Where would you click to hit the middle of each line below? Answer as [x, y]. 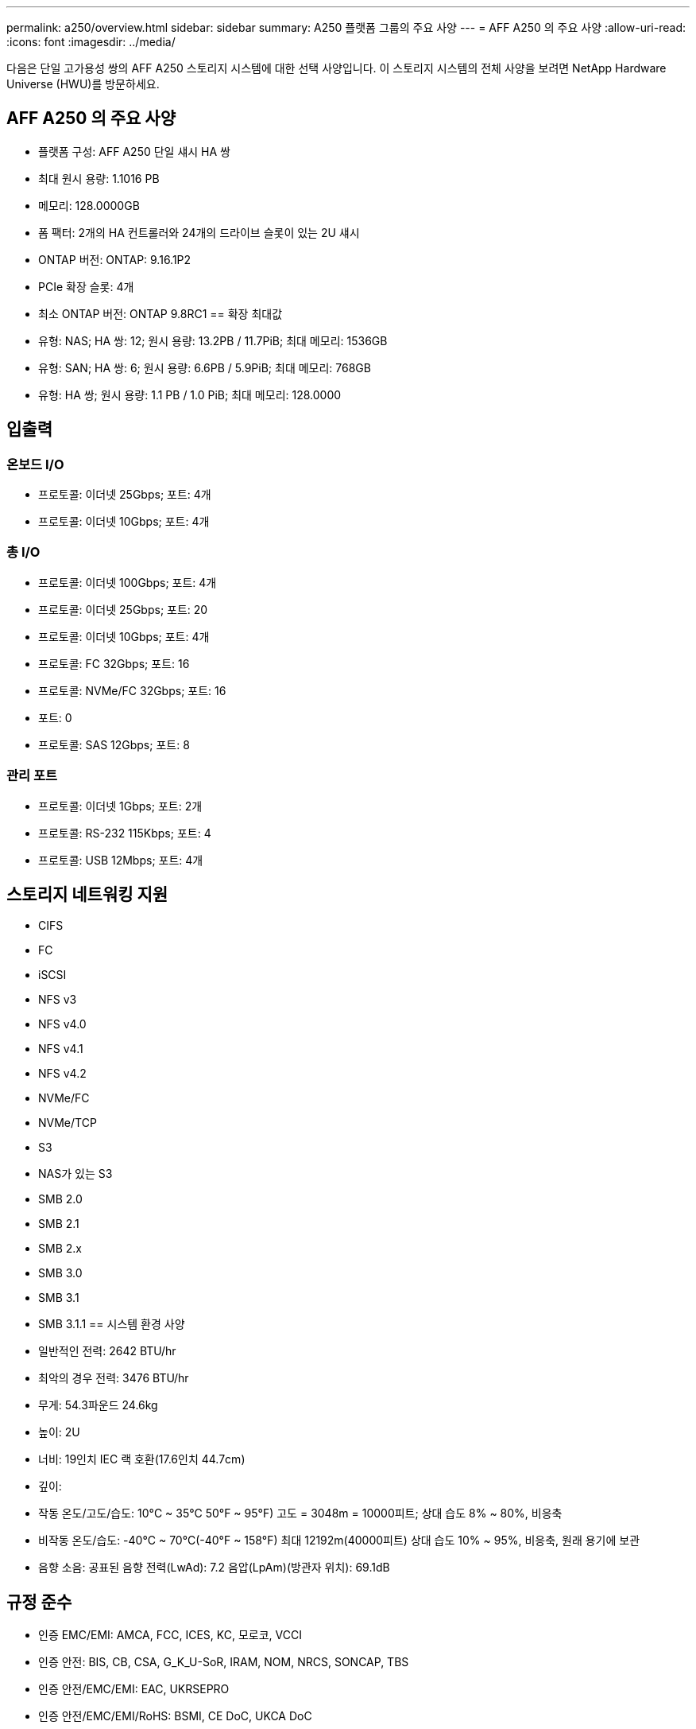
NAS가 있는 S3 [75, 1174]
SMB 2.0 [60, 1199]
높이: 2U [59, 1432]
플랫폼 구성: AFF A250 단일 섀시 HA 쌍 [134, 151]
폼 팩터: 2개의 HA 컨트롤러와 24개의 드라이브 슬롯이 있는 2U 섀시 [199, 232]
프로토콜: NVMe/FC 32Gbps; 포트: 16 [132, 690]
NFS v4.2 [62, 1074]
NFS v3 [58, 1000]
